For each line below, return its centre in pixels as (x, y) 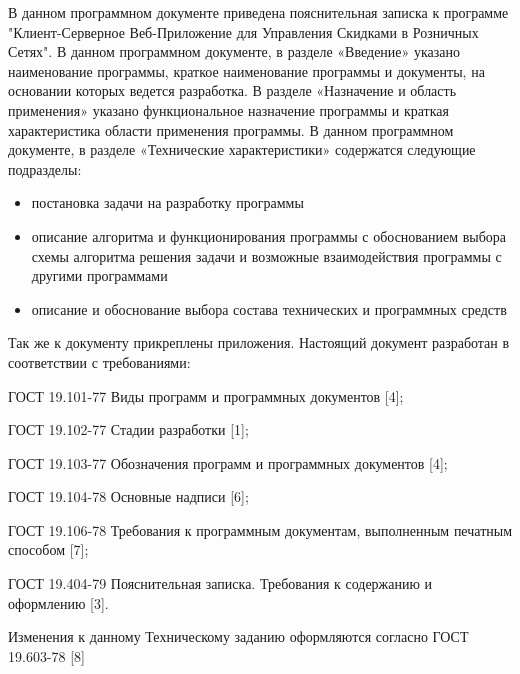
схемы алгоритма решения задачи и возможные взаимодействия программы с (266, 255)
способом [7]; (48, 549)
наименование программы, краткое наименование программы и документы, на (246, 70)
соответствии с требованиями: (99, 361)
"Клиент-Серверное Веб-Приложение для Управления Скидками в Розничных (243, 31)
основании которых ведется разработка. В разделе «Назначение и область (232, 90)
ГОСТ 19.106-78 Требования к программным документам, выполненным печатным (260, 529)
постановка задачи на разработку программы (167, 202)
